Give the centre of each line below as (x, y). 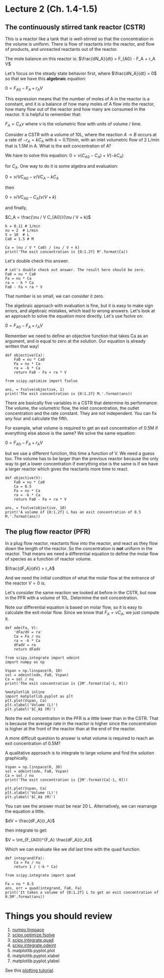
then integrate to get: (26, 830)
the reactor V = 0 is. (25, 583)
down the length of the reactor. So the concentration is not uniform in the (79, 548)
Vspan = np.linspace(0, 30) (34, 767)
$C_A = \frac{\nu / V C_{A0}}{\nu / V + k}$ (48, 217)
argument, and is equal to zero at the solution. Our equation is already (75, 341)
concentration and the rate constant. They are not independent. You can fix (81, 413)
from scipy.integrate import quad (40, 875)
